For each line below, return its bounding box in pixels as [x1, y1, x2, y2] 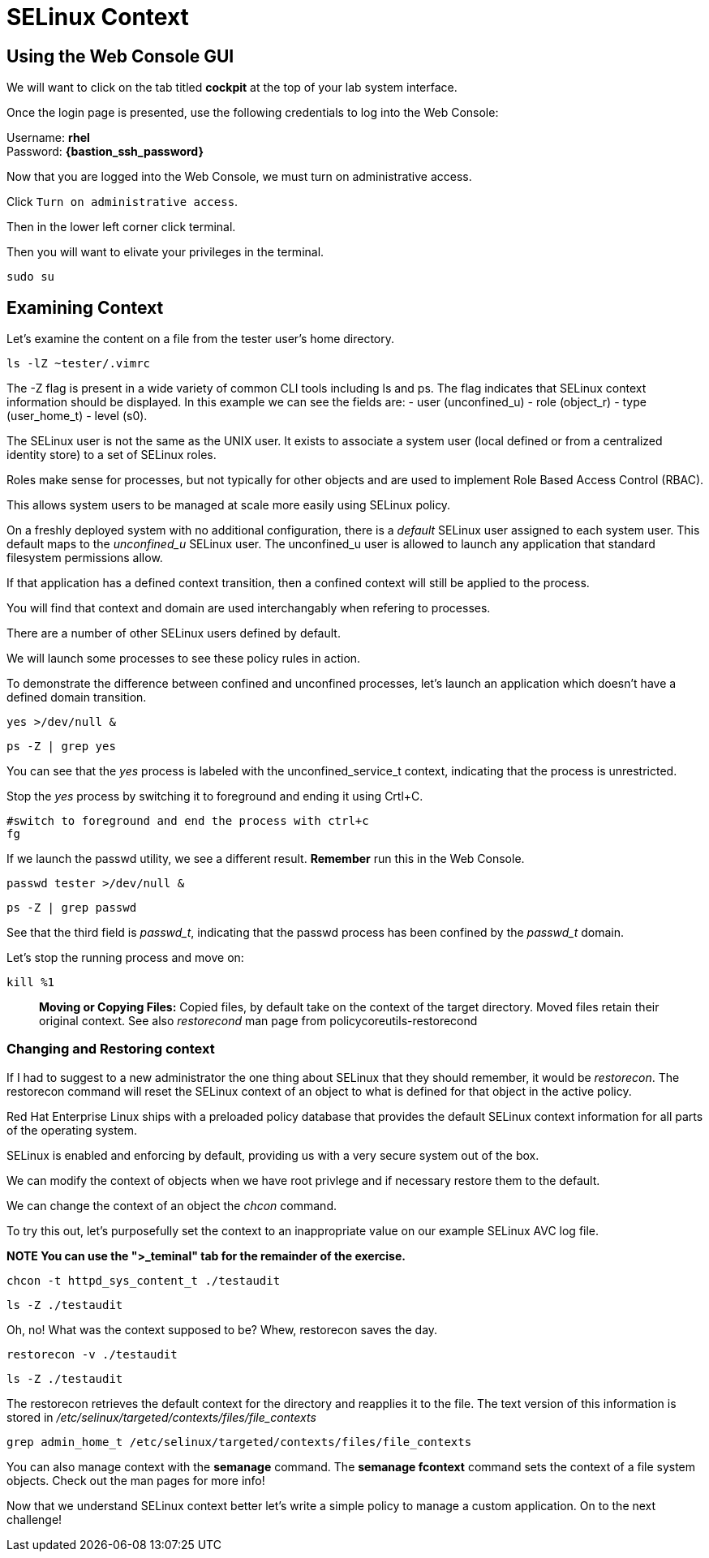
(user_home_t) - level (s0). [6, 409, 148, 423]
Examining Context [6, 297, 164, 318]
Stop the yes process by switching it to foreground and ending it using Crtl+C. [6, 789, 423, 804]
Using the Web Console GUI [6, 45, 234, 67]
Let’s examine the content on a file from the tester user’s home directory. [6, 332, 395, 346]
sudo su [6, 270, 55, 284]
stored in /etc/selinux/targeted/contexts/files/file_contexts [6, 1410, 316, 1424]
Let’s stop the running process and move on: [6, 951, 244, 965]
